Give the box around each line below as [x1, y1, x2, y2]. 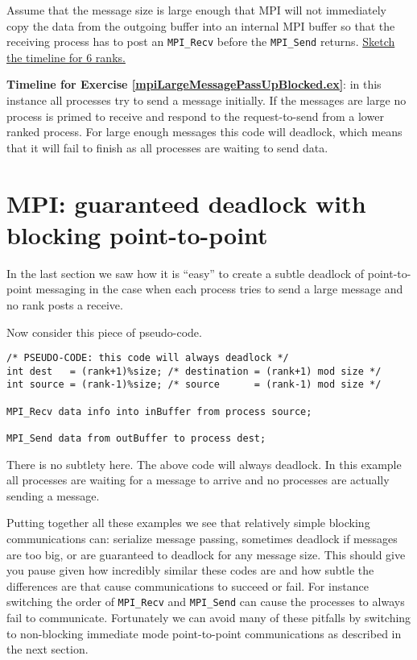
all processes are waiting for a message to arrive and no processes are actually [6, 471, 390, 488]
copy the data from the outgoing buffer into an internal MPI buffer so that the [6, 17, 395, 34]
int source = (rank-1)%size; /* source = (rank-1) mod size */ [6, 379, 382, 391]
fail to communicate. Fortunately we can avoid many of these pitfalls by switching [6, 609, 411, 626]
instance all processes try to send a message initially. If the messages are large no [6, 92, 407, 109]
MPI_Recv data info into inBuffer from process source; [6, 405, 312, 417]
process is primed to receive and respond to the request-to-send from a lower [6, 107, 384, 124]
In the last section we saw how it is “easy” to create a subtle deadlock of [6, 264, 365, 281]
